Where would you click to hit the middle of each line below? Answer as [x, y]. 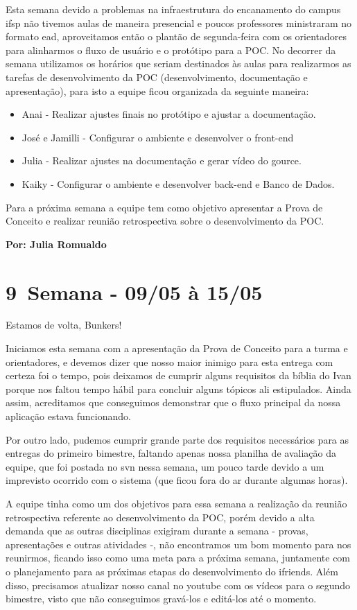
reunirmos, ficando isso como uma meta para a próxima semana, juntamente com [178, 558]
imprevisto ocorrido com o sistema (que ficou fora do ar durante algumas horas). [177, 480]
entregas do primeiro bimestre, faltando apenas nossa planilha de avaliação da [171, 453]
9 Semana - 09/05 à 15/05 [134, 291]
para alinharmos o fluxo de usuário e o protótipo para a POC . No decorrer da [171, 50]
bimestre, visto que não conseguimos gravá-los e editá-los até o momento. [161, 599]
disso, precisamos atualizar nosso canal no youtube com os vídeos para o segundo [178, 585]
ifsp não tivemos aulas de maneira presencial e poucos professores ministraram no [179, 23]
